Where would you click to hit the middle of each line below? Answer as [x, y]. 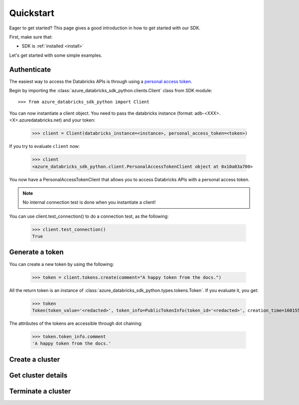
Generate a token [37, 252]
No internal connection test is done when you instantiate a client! [89, 202]
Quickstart [32, 13]
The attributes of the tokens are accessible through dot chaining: [76, 323]
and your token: [79, 120]
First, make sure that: [31, 37]
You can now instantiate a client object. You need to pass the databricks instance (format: [101, 113]
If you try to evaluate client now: [44, 146]
